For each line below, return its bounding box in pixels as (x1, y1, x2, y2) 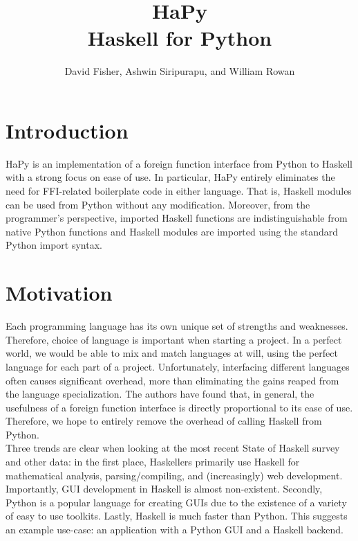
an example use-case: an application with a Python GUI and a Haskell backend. (6, 522, 343, 537)
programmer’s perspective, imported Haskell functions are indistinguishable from (6, 211, 348, 225)
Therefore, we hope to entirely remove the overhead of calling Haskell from (6, 414, 322, 428)
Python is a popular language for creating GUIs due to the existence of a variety (6, 495, 347, 509)
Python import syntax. (6, 238, 102, 252)
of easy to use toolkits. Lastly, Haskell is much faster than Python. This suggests (6, 508, 348, 523)
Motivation (6, 278, 113, 307)
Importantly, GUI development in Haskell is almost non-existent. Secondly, (6, 481, 323, 496)
